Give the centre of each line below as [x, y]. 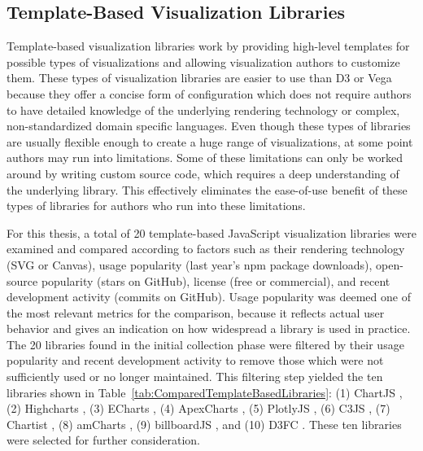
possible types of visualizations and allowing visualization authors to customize [203, 61]
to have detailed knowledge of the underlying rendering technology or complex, [203, 109]
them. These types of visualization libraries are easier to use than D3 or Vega [199, 78]
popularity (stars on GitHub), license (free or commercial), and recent [216, 280]
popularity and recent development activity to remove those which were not [195, 360]
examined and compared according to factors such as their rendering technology [206, 249]
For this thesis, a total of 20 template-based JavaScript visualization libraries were [211, 232]
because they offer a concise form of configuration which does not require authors [209, 93]
